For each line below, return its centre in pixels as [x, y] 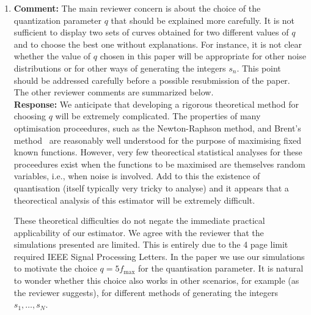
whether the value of [52, 56]
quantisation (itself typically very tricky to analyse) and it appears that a [151, 187]
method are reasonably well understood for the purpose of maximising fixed [158, 140]
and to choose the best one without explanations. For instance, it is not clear [158, 44]
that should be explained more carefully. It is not [203, 20]
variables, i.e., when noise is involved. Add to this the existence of [137, 176]
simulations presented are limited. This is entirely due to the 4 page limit [151, 244]
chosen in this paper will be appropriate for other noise [203, 56]
